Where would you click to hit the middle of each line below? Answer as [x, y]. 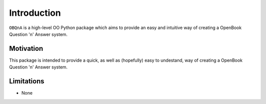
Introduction [35, 13]
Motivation [26, 49]
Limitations [27, 81]
